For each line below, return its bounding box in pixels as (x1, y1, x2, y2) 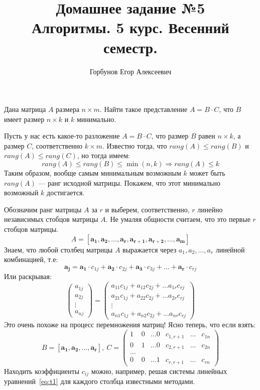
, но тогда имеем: (77, 150, 130, 161)
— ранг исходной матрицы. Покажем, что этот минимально (38, 177, 220, 188)
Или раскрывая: (4, 271, 52, 282)
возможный (4, 187, 39, 198)
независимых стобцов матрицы (4, 214, 98, 224)
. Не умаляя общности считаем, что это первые (105, 214, 250, 224)
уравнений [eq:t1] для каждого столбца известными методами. (4, 376, 195, 386)
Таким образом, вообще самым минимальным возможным (4, 168, 181, 178)
